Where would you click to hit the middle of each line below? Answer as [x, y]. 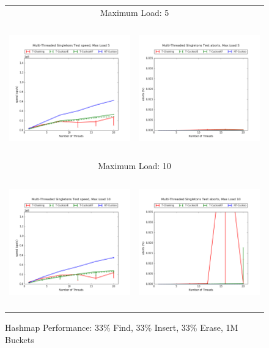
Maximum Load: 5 [134, 12]
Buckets [20, 339]
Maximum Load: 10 [134, 166]
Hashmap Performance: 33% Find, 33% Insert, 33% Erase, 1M [122, 327]
